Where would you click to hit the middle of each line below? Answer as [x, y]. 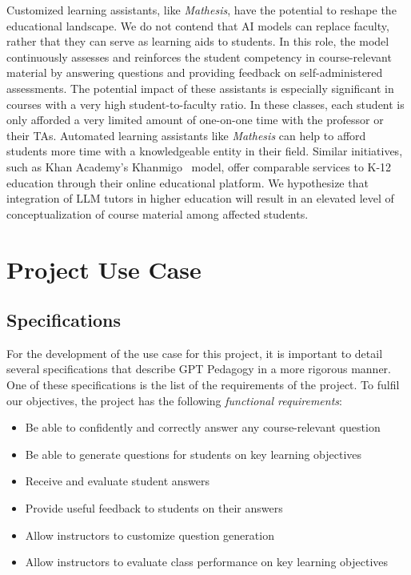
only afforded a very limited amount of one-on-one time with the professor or [195, 120]
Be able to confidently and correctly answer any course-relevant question [203, 427]
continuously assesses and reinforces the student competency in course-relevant [199, 56]
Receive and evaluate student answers [118, 481]
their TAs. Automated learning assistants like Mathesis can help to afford [186, 135]
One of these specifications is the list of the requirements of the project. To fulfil [203, 385]
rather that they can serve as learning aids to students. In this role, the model [198, 41]
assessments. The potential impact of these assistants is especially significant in [200, 88]
